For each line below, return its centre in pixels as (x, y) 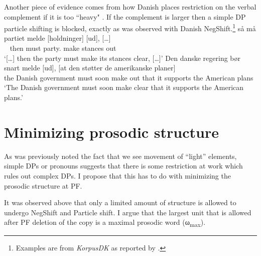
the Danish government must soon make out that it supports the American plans (129, 77)
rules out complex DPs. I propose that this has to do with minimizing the (117, 175)
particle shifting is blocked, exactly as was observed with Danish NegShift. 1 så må (130, 27)
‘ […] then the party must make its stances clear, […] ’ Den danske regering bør (122, 58)
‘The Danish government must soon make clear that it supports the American (124, 87)
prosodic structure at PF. (43, 185)
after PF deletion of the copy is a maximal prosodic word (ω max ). (105, 223)
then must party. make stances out (63, 48)
